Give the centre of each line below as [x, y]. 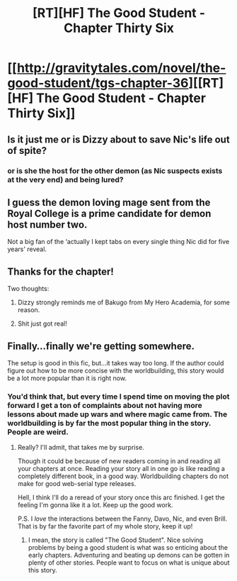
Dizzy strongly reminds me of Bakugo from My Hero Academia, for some [123, 302]
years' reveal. [27, 249]
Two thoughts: [28, 289]
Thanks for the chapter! [61, 271]
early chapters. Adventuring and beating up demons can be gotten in [129, 555]
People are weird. [38, 432]
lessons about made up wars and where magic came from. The [117, 414]
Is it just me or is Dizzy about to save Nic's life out [118, 139]
